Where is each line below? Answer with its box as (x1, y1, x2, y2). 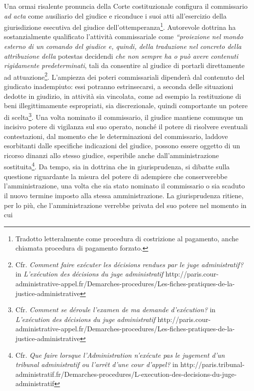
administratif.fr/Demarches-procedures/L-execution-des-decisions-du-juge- (15, 368, 237, 379)
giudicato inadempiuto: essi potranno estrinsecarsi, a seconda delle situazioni (4, 81, 233, 92)
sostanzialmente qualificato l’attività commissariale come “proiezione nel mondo (4, 31, 243, 42)
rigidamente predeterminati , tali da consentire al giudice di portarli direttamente (4, 60, 245, 70)
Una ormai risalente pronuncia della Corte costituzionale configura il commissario (4, 1, 248, 11)
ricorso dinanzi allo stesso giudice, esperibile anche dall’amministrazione (4, 150, 219, 160)
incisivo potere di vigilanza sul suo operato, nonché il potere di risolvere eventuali (4, 121, 248, 132)
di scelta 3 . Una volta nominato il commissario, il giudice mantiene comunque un (4, 110, 243, 122)
